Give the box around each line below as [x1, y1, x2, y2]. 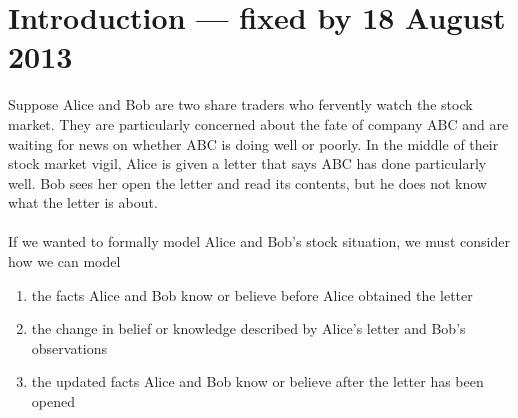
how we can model [8, 251, 121, 272]
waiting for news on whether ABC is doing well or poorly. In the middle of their [8, 133, 499, 154]
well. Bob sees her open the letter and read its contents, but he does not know [8, 172, 487, 193]
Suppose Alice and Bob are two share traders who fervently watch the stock [8, 94, 473, 115]
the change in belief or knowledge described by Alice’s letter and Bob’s [31, 318, 466, 339]
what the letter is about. [8, 192, 158, 213]
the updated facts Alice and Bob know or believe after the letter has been [31, 371, 484, 392]
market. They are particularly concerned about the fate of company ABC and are [8, 113, 509, 134]
